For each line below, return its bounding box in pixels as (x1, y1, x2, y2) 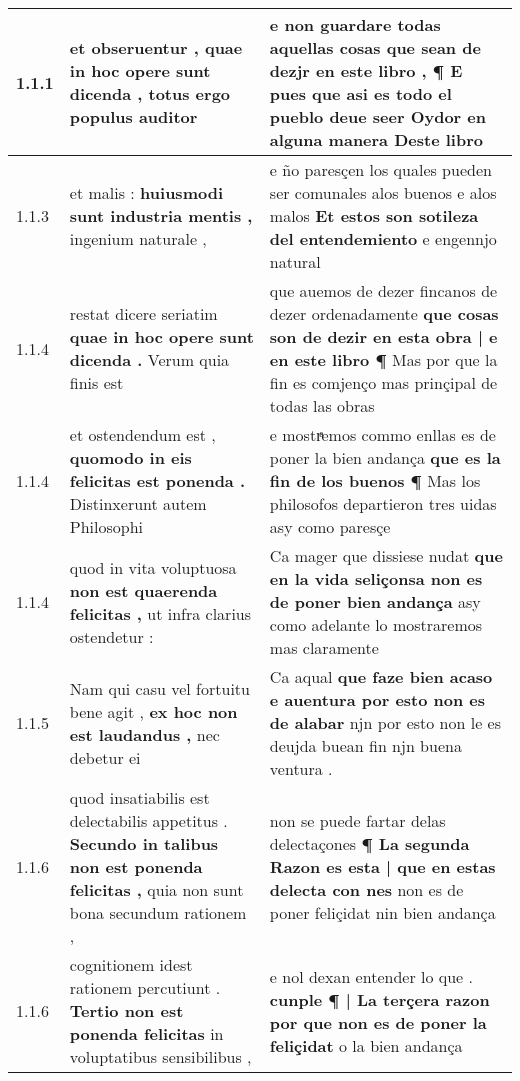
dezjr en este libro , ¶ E (269, 59, 463, 82)
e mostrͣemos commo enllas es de (269, 423, 496, 446)
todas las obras (269, 394, 375, 417)
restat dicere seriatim (69, 302, 218, 325)
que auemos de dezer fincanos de (269, 279, 498, 302)
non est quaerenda (69, 578, 218, 602)
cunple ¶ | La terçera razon (269, 987, 490, 1011)
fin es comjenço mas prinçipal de (269, 371, 498, 394)
